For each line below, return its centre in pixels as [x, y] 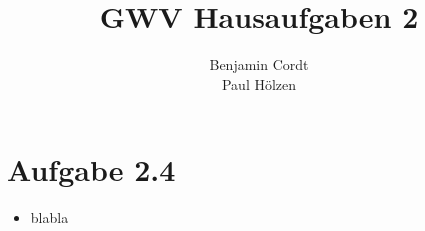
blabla [49, 217]
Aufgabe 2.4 [91, 169]
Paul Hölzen [259, 83]
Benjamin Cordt [259, 64]
